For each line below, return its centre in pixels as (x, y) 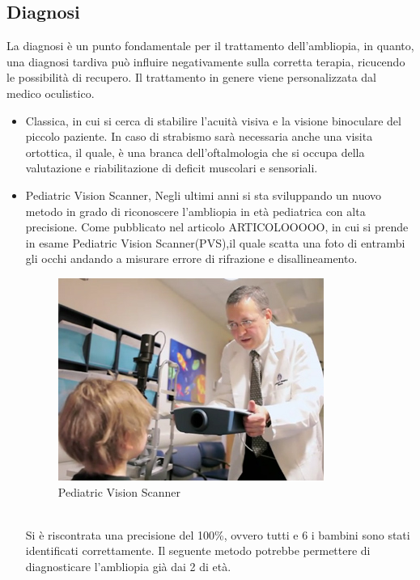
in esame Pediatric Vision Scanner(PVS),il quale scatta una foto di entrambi (215, 242)
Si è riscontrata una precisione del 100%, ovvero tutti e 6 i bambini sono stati (218, 534)
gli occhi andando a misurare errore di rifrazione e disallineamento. (191, 258)
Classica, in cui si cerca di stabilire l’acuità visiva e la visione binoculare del (213, 120)
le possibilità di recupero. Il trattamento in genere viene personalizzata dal (191, 77)
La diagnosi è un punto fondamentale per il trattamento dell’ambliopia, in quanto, (210, 46)
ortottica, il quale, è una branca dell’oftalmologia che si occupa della (195, 152)
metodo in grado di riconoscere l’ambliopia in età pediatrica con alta (195, 211)
